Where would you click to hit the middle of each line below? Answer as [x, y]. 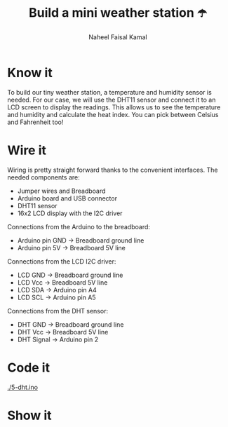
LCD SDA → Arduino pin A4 [57, 290]
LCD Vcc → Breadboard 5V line [62, 282]
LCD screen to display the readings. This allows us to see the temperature [114, 107]
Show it [29, 415]
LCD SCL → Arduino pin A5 [56, 297]
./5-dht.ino [23, 387]
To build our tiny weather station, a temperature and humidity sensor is [109, 92]
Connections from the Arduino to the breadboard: [79, 226]
